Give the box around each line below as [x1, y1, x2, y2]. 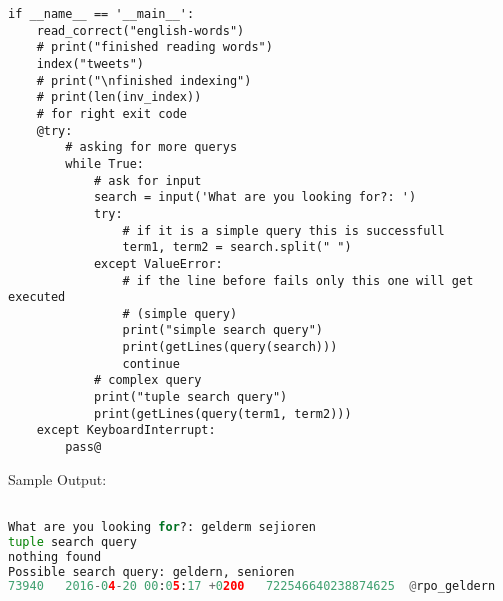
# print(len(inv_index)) [36, 90, 202, 105]
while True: [65, 156, 145, 171]
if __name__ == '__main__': [8, 7, 195, 21]
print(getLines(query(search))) [122, 340, 338, 355]
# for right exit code [36, 106, 187, 121]
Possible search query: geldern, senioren [8, 564, 295, 579]
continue [122, 356, 180, 371]
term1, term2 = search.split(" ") [122, 240, 352, 255]
